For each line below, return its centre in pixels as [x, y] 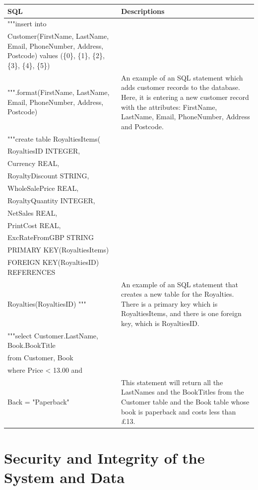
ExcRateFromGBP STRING [51, 237]
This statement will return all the [172, 382]
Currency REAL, [33, 163]
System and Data [64, 477]
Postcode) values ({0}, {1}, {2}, [56, 55]
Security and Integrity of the [104, 457]
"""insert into [27, 24]
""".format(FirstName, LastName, [59, 92]
